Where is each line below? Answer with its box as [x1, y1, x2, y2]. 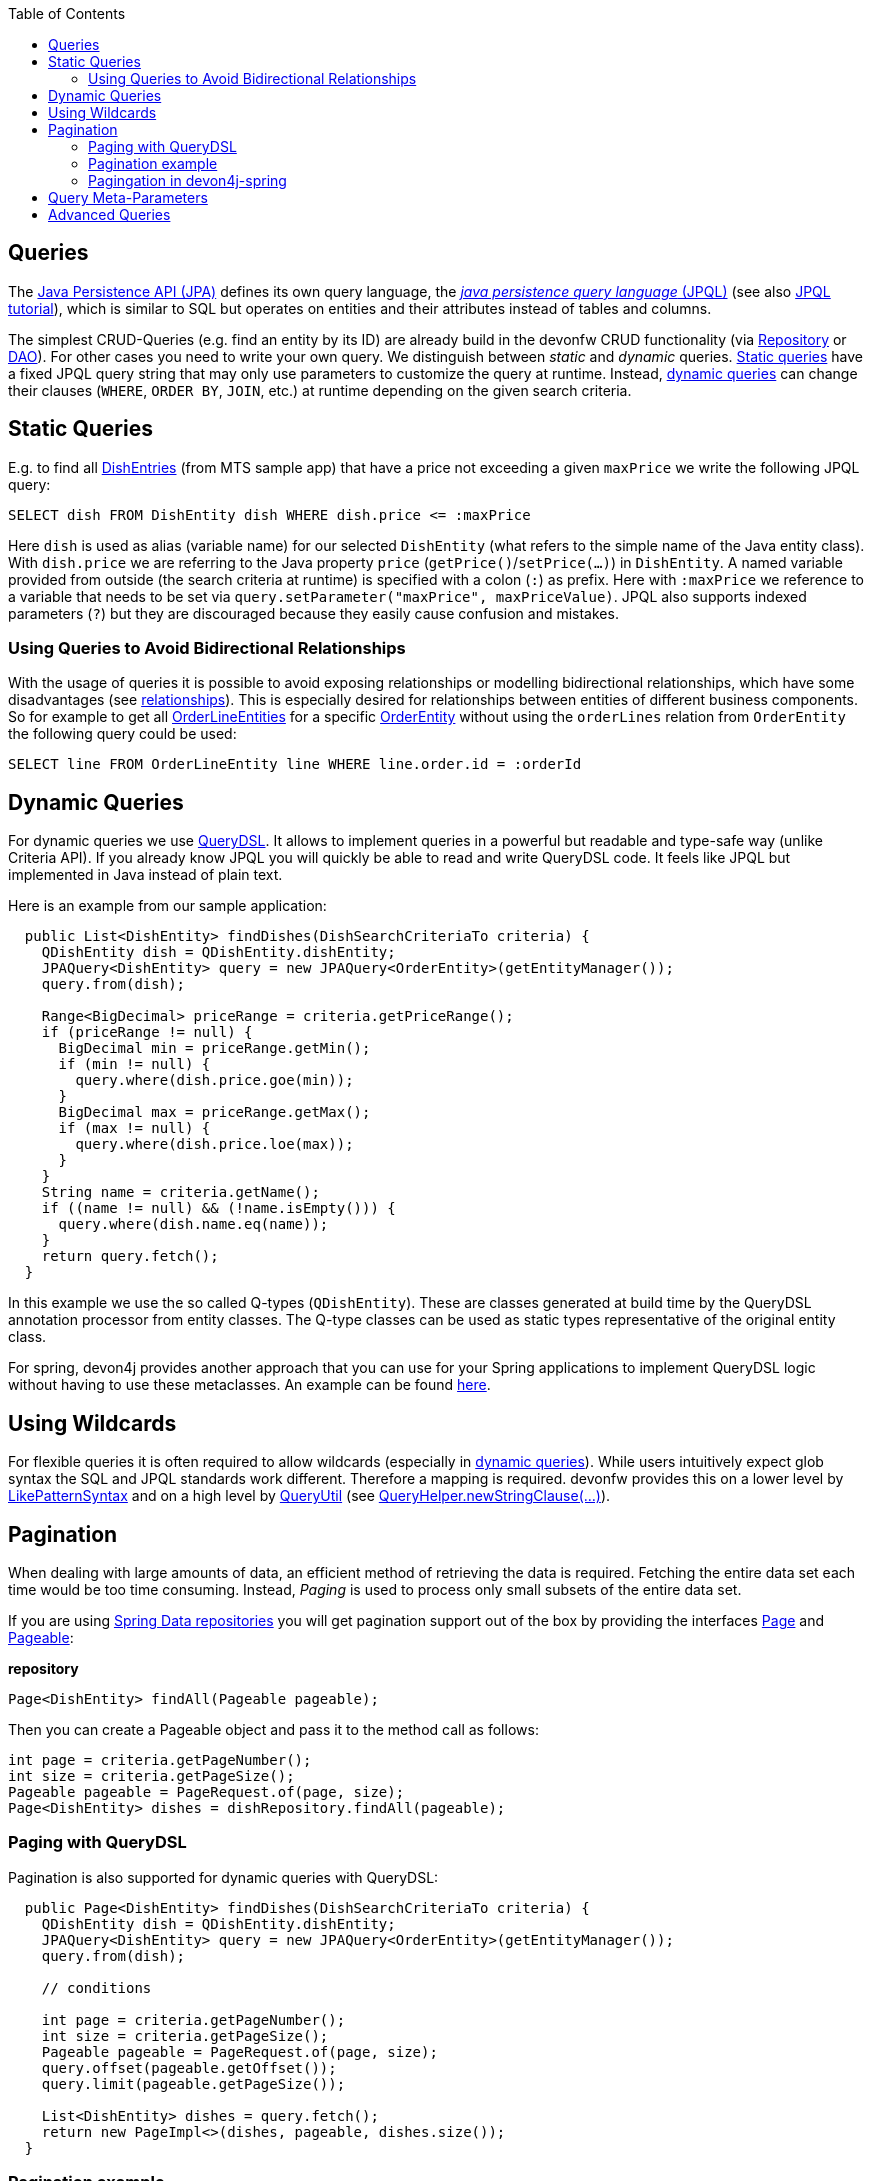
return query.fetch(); [41, 1248, 219, 1265]
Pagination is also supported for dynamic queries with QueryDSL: [8, 1868, 439, 1886]
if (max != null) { [58, 1120, 211, 1137]
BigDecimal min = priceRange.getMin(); [58, 1040, 371, 1057]
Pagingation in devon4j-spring [88, 172, 287, 189]
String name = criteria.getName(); [41, 1184, 320, 1201]
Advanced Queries [48, 206, 171, 223]
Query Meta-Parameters [48, 189, 208, 206]
